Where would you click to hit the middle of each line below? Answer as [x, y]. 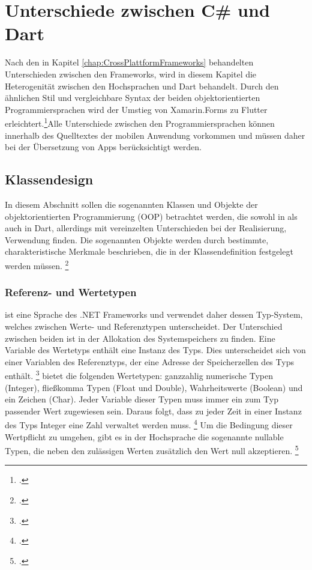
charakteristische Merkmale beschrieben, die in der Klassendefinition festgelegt [149, 251]
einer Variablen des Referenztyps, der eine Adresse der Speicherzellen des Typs [149, 361]
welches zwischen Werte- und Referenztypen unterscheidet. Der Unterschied [144, 326]
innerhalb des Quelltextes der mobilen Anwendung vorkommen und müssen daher [155, 135]
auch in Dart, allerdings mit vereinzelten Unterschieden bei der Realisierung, [146, 228]
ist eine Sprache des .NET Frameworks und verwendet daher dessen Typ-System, [154, 314]
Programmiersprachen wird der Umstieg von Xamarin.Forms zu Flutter [136, 109]
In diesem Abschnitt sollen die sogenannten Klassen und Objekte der [131, 204]
